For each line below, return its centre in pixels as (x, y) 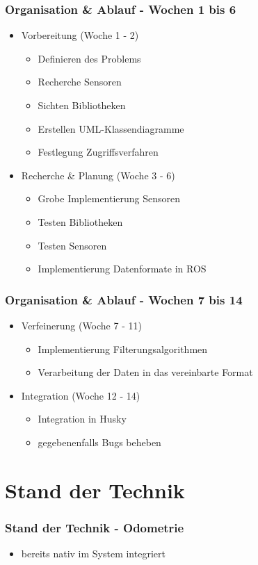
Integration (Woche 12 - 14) (81, 395)
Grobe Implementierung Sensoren (109, 198)
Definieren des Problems (89, 58)
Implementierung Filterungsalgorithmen (123, 349)
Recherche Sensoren (80, 82)
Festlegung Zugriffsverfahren (98, 152)
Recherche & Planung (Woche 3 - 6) (98, 175)
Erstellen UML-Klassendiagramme (111, 128)
